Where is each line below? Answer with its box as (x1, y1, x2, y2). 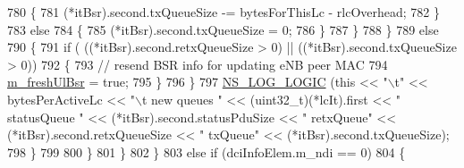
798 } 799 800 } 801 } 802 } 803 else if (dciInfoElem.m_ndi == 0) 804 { (7, 142, 406, 161)
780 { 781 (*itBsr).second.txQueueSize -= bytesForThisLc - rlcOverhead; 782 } (7, 3, 441, 21)
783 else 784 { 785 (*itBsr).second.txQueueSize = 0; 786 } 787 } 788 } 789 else (7, 20, 439, 38)
